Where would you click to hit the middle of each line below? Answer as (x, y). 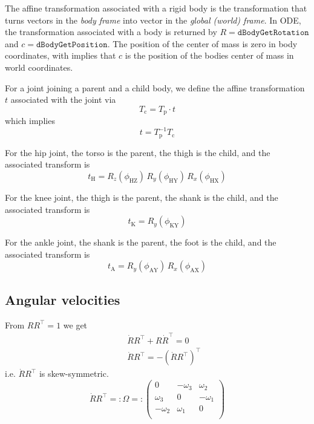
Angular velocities (63, 299)
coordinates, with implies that (61, 55)
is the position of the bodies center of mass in (209, 55)
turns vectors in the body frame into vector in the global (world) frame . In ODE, (153, 20)
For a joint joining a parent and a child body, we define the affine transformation (155, 87)
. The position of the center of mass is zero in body (202, 43)
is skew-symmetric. (74, 373)
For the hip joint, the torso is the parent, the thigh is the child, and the (138, 152)
